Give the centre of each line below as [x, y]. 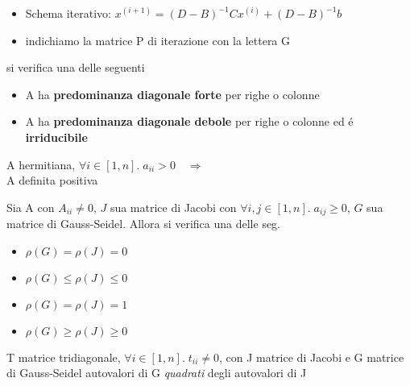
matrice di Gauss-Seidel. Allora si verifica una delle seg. [144, 224]
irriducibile [56, 137]
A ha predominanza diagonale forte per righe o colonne [172, 94]
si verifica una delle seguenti [76, 67]
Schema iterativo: [68, 13]
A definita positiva [52, 180]
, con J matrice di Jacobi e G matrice [311, 357]
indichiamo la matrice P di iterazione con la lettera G [158, 40]
